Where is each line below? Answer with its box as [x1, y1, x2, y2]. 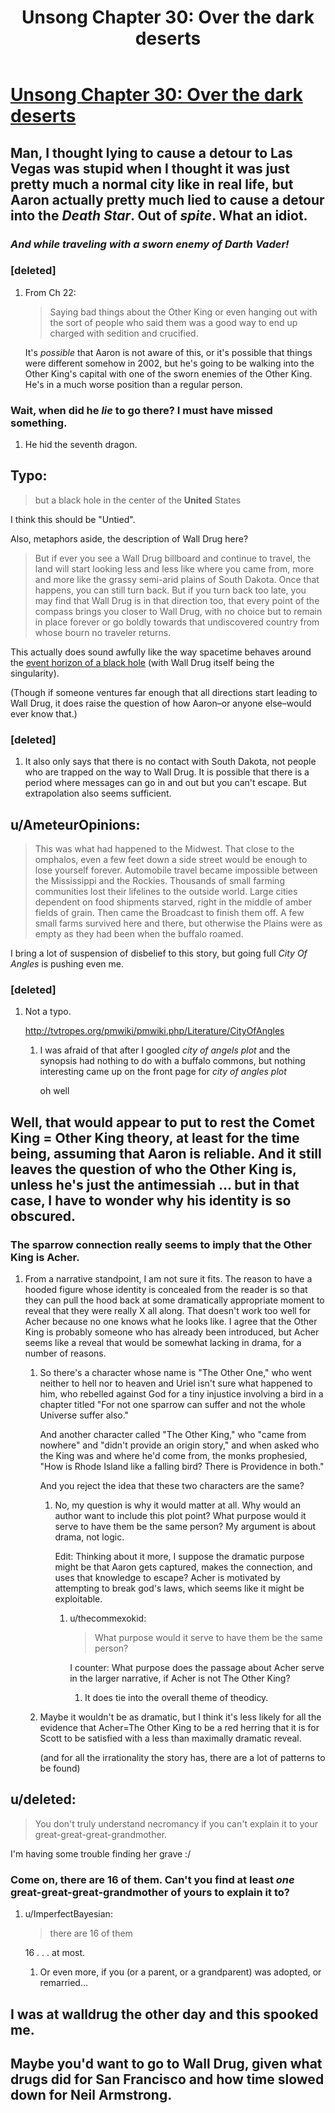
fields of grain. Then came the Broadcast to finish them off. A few [34, 907, 305, 919]
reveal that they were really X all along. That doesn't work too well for [24, 1305, 312, 1316]
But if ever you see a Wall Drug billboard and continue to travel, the [34, 552, 312, 564]
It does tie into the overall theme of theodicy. [84, 1692, 269, 1703]
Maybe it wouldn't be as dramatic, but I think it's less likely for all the [39, 1711, 322, 1723]
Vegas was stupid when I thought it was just [10, 160, 290, 177]
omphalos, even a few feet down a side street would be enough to [34, 854, 308, 866]
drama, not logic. [54, 1531, 125, 1543]
